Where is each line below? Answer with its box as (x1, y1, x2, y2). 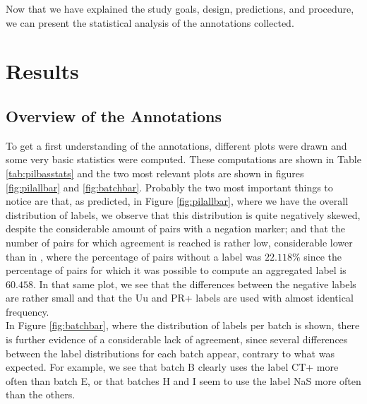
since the (303, 249, 342, 263)
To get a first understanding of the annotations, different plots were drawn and (6, 138, 347, 153)
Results (6, 57, 79, 85)
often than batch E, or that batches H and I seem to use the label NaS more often (6, 373, 361, 388)
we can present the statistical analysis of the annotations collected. (6, 15, 294, 30)
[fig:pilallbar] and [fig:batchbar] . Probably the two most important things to (6, 179, 333, 194)
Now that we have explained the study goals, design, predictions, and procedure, (6, 1, 354, 16)
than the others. (6, 387, 76, 402)
